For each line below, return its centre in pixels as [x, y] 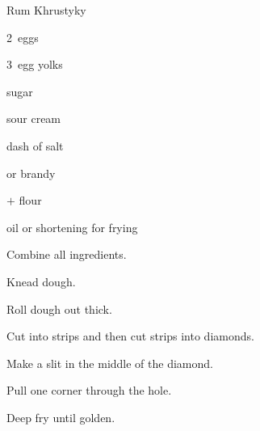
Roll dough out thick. [59, 308]
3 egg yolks [35, 64]
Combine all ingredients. [67, 254]
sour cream [34, 118]
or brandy [31, 173]
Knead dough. [41, 281]
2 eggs [23, 37]
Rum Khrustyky [46, 10]
